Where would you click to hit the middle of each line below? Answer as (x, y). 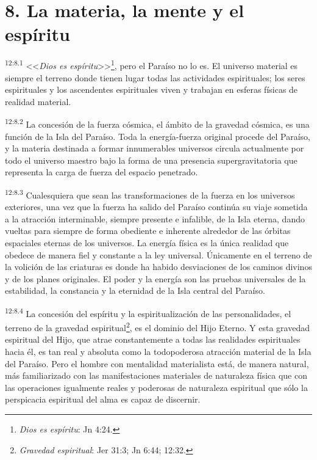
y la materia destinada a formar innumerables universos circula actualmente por (155, 148)
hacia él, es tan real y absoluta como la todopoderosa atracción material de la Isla (158, 352)
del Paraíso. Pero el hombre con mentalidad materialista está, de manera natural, (157, 363)
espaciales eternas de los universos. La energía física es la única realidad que (147, 243)
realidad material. (38, 101)
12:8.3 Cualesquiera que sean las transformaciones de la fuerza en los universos (150, 194)
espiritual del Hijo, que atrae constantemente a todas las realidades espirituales (153, 339)
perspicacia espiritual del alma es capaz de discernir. (103, 399)
